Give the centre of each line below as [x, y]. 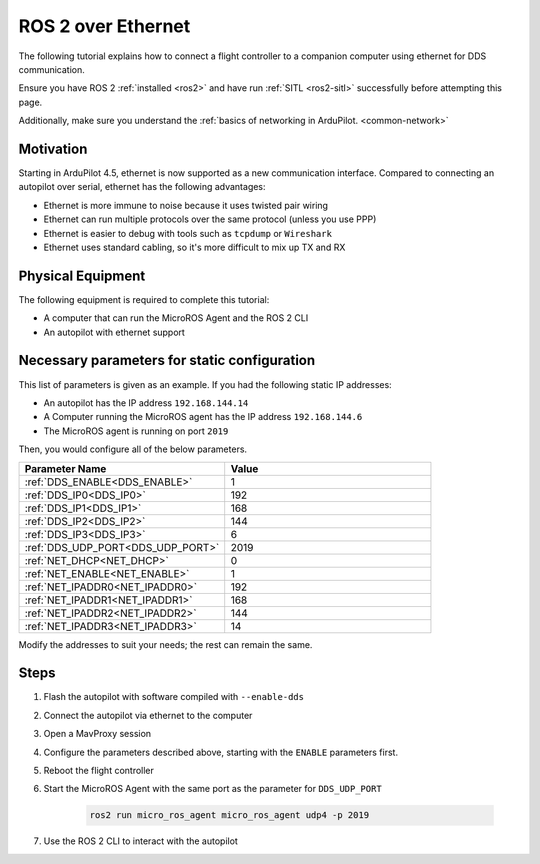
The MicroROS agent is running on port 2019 [136, 431]
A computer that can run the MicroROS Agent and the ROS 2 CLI [176, 318]
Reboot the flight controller [99, 770]
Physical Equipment [82, 275]
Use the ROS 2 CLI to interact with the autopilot [141, 841]
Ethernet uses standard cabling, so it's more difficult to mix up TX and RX [194, 247]
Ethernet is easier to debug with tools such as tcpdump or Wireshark [187, 233]
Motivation [53, 148]
